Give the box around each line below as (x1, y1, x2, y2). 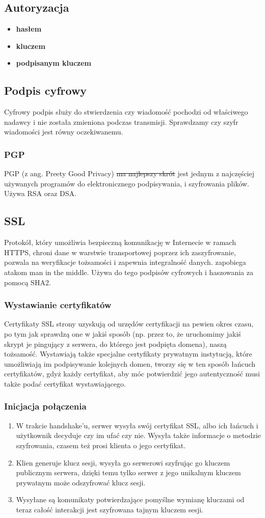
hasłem (16, 23, 42, 34)
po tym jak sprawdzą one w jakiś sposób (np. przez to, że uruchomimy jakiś (4, 328, 241, 339)
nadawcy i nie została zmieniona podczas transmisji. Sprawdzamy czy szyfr (4, 116, 238, 127)
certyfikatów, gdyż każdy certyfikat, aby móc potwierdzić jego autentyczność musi (4, 368, 260, 379)
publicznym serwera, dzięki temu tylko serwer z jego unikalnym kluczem (16, 467, 241, 478)
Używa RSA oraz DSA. (4, 188, 76, 199)
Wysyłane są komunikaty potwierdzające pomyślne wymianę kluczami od (16, 494, 245, 505)
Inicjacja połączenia (4, 400, 87, 413)
